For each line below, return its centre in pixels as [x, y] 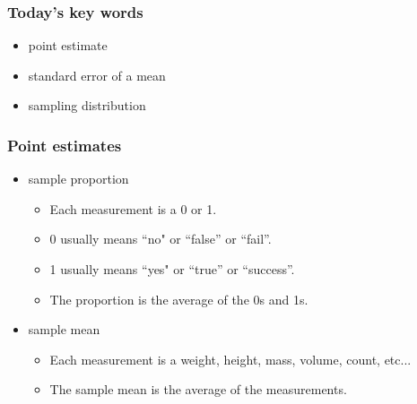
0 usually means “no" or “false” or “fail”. [161, 239]
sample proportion [78, 179]
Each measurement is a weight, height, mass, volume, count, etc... [230, 359]
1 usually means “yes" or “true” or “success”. [172, 269]
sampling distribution [87, 105]
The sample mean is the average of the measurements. [198, 389]
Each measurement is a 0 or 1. [133, 208]
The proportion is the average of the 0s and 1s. [179, 299]
